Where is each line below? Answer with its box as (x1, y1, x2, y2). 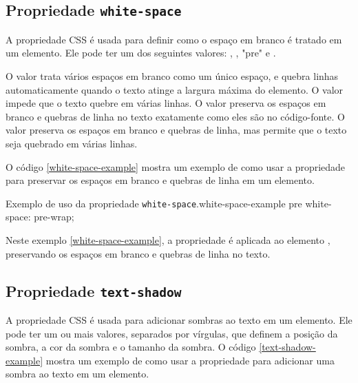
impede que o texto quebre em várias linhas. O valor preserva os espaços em (6, 96, 326, 110)
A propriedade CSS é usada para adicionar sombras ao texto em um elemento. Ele (6, 312, 352, 327)
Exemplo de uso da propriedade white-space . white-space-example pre (6, 196, 302, 210)
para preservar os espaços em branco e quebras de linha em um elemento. (6, 173, 315, 187)
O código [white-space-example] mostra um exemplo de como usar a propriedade (6, 159, 346, 174)
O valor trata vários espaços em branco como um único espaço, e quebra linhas (6, 68, 339, 83)
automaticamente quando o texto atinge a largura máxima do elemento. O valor (6, 82, 344, 96)
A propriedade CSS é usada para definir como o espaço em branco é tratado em (6, 32, 342, 46)
